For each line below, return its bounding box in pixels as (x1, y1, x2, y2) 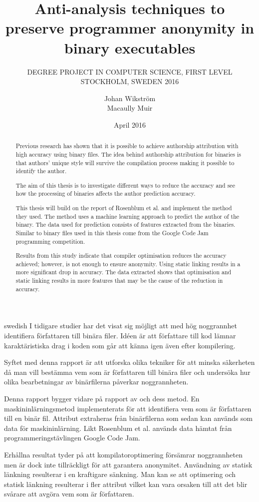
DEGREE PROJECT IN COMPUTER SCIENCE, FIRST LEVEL (27, 66, 233, 77)
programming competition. (15, 237, 85, 245)
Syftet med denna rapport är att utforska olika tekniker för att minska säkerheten (4, 357, 255, 367)
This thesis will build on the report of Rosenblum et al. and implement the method (15, 203, 232, 212)
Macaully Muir (107, 103, 153, 113)
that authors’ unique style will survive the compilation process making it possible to (15, 158, 235, 167)
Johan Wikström (104, 93, 156, 103)
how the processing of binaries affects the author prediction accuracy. (15, 189, 196, 198)
